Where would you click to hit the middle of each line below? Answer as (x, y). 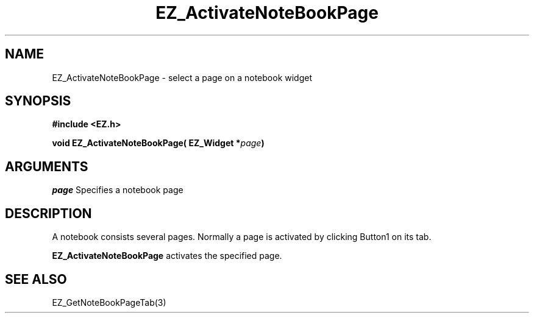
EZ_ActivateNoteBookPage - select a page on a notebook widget (182, 77)
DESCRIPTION (48, 213)
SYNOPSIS (38, 101)
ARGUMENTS (47, 166)
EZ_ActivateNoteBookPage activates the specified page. (167, 256)
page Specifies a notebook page (118, 190)
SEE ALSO (36, 279)
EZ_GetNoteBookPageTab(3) (109, 302)
